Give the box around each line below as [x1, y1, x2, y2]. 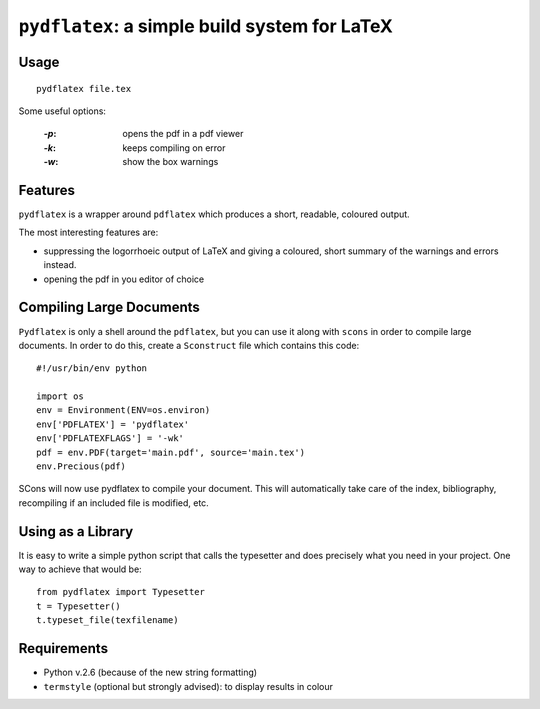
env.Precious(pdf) [36, 461, 127, 472]
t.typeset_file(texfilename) [36, 615, 179, 626]
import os [36, 391, 84, 402]
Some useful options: [18, 105, 107, 117]
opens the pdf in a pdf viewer [122, 128, 244, 140]
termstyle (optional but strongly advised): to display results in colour [43, 680, 334, 692]
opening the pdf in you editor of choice [43, 273, 205, 285]
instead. [43, 259, 77, 271]
